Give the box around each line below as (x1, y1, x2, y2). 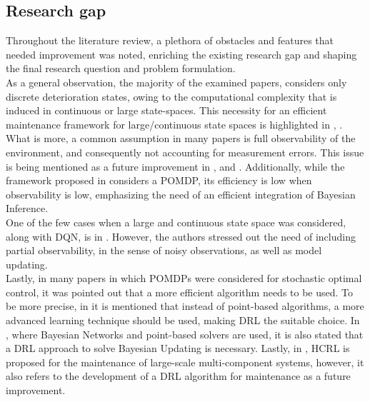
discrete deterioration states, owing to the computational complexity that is (6, 89, 337, 104)
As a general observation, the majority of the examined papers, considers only (6, 74, 347, 89)
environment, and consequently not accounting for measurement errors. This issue (6, 144, 364, 159)
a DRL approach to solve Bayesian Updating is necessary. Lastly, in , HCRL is (6, 341, 350, 356)
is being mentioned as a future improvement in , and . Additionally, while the (6, 159, 345, 174)
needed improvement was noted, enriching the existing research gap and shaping (6, 46, 357, 61)
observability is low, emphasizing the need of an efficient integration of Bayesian (6, 186, 356, 201)
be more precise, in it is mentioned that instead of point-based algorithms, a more (6, 298, 364, 313)
